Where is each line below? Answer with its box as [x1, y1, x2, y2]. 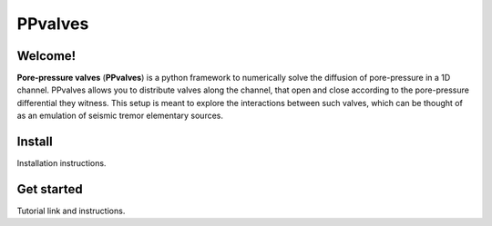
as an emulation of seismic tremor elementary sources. [16, 110, 223, 122]
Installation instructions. [16, 158, 107, 169]
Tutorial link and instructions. [16, 205, 126, 217]
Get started [16, 182, 83, 197]
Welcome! [16, 48, 77, 64]
